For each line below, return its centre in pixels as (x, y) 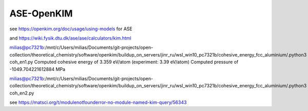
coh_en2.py (22, 93)
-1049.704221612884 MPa (37, 69)
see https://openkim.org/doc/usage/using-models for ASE (71, 29)
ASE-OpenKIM (41, 13)
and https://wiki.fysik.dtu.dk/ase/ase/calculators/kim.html (70, 38)
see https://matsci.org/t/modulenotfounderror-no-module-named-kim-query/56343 (98, 102)
